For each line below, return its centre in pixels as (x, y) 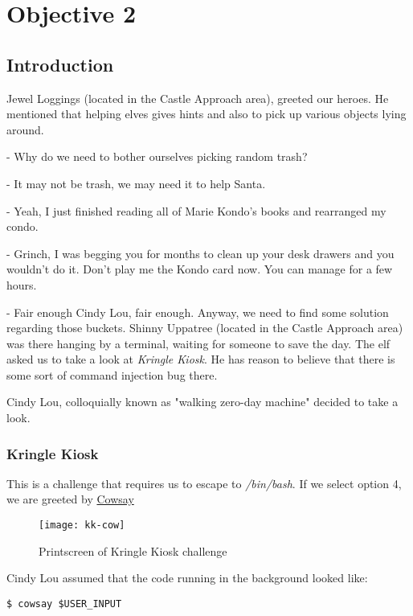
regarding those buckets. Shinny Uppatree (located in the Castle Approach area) (205, 328)
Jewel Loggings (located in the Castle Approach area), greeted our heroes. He (198, 98)
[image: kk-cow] (82, 526)
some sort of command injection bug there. (112, 374)
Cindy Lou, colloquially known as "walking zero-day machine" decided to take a (202, 402)
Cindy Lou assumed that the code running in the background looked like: (187, 578)
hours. (22, 284)
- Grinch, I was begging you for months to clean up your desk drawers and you (200, 253)
